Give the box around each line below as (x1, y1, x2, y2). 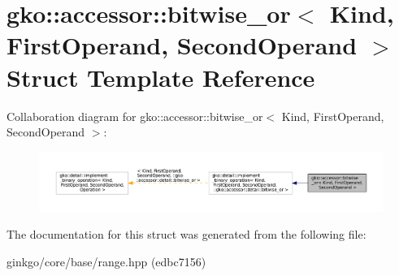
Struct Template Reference (7, 60, 315, 93)
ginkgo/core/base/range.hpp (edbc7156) (7, 253, 206, 270)
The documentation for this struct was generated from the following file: (7, 226, 366, 243)
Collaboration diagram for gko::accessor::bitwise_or (7, 107, 263, 124)
